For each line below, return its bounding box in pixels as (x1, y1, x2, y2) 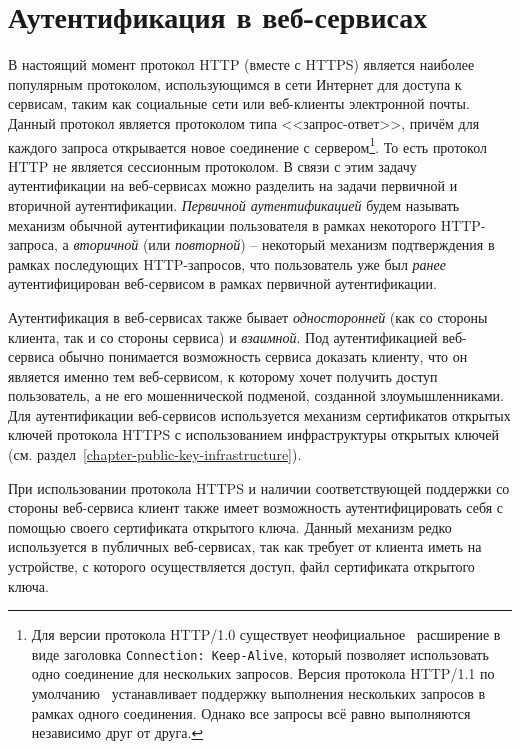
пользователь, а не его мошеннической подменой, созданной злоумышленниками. (8, 385, 504, 406)
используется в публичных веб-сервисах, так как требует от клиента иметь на (8, 536, 482, 557)
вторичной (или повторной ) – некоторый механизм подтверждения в (73, 234, 495, 255)
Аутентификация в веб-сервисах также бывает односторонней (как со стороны (8, 306, 488, 327)
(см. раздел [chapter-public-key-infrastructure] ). (8, 444, 302, 465)
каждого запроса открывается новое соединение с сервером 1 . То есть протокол (8, 133, 488, 157)
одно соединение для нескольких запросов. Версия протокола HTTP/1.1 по (31, 663, 495, 684)
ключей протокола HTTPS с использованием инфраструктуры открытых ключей (8, 424, 499, 445)
